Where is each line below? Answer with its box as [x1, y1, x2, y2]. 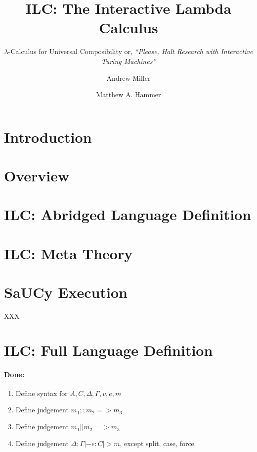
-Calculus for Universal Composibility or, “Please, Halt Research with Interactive [8, 46, 253, 56]
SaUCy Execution [4, 282, 128, 302]
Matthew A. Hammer [96, 89, 161, 100]
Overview [4, 166, 70, 186]
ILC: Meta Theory [4, 243, 133, 263]
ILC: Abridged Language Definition [4, 204, 252, 225]
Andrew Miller [106, 72, 151, 83]
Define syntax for [15, 388, 68, 398]
